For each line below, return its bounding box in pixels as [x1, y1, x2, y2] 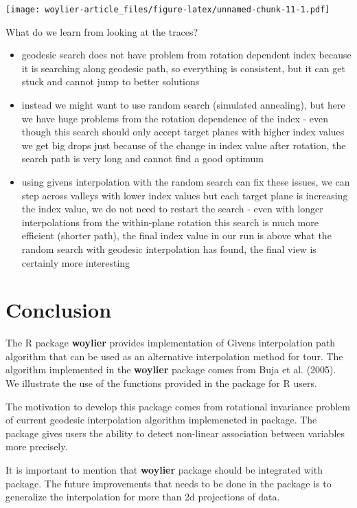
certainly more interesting [21, 255, 130, 269]
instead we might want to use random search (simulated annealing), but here [21, 98, 345, 112]
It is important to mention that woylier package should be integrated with [5, 463, 323, 477]
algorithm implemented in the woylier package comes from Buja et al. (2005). [5, 362, 336, 377]
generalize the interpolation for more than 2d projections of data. [5, 489, 280, 504]
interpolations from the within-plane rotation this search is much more [21, 214, 319, 229]
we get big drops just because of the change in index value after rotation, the [21, 137, 346, 152]
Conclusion [5, 296, 112, 324]
